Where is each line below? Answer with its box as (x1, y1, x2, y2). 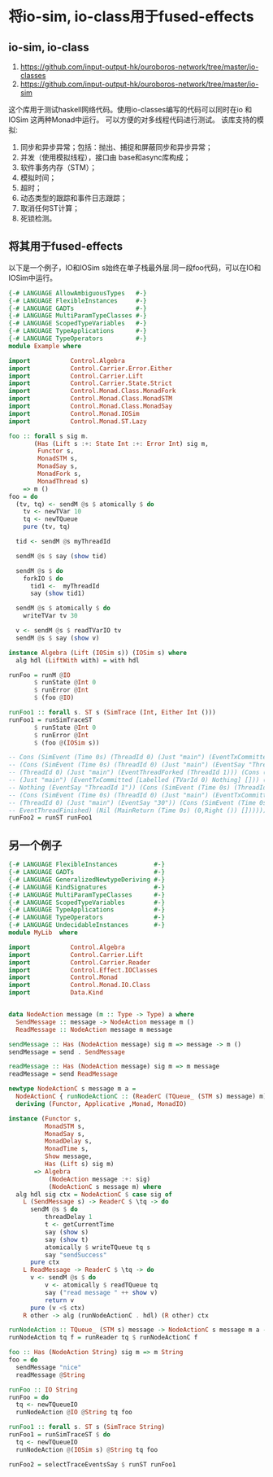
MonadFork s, (37, 470, 82, 478)
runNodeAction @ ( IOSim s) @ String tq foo (15, 1445, 158, 1453)
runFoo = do (8, 1393, 49, 1401)
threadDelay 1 (44, 1213, 93, 1221)
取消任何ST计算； (19, 203, 80, 212)
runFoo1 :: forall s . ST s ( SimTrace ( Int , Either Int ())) (8, 709, 217, 717)
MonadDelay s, (44, 1137, 93, 1146)
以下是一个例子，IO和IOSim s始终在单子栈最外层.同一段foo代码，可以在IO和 (8, 262, 262, 273)
